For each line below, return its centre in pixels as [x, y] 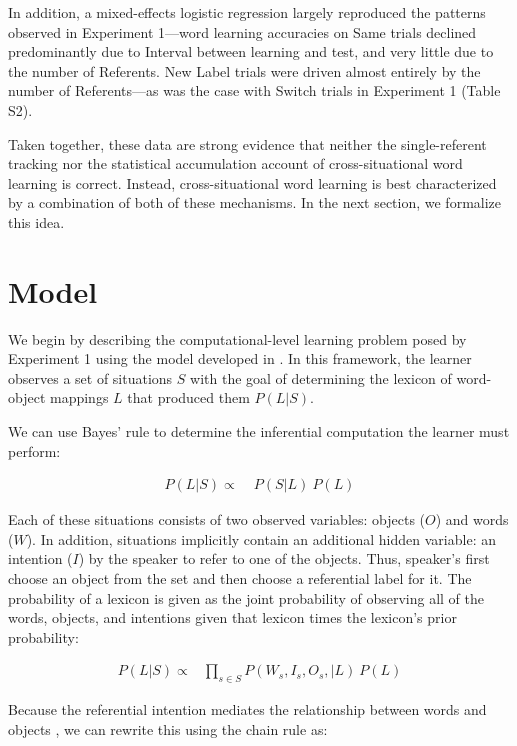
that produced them [188, 397]
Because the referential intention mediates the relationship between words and [247, 709]
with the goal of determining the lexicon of [321, 377]
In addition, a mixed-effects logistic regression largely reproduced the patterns [247, 12]
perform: [34, 450]
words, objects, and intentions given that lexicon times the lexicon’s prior [232, 617]
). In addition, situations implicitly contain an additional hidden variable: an [261, 538]
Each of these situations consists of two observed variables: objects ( [217, 519]
